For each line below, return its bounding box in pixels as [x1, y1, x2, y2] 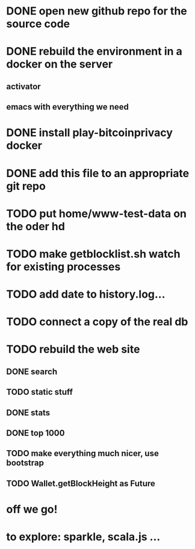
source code [6, 17, 70, 31]
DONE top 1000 [6, 428, 65, 438]
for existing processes [6, 260, 121, 274]
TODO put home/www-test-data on [6, 207, 187, 221]
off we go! [6, 503, 58, 516]
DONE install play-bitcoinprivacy [6, 126, 173, 140]
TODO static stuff [6, 387, 73, 397]
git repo [6, 179, 46, 193]
